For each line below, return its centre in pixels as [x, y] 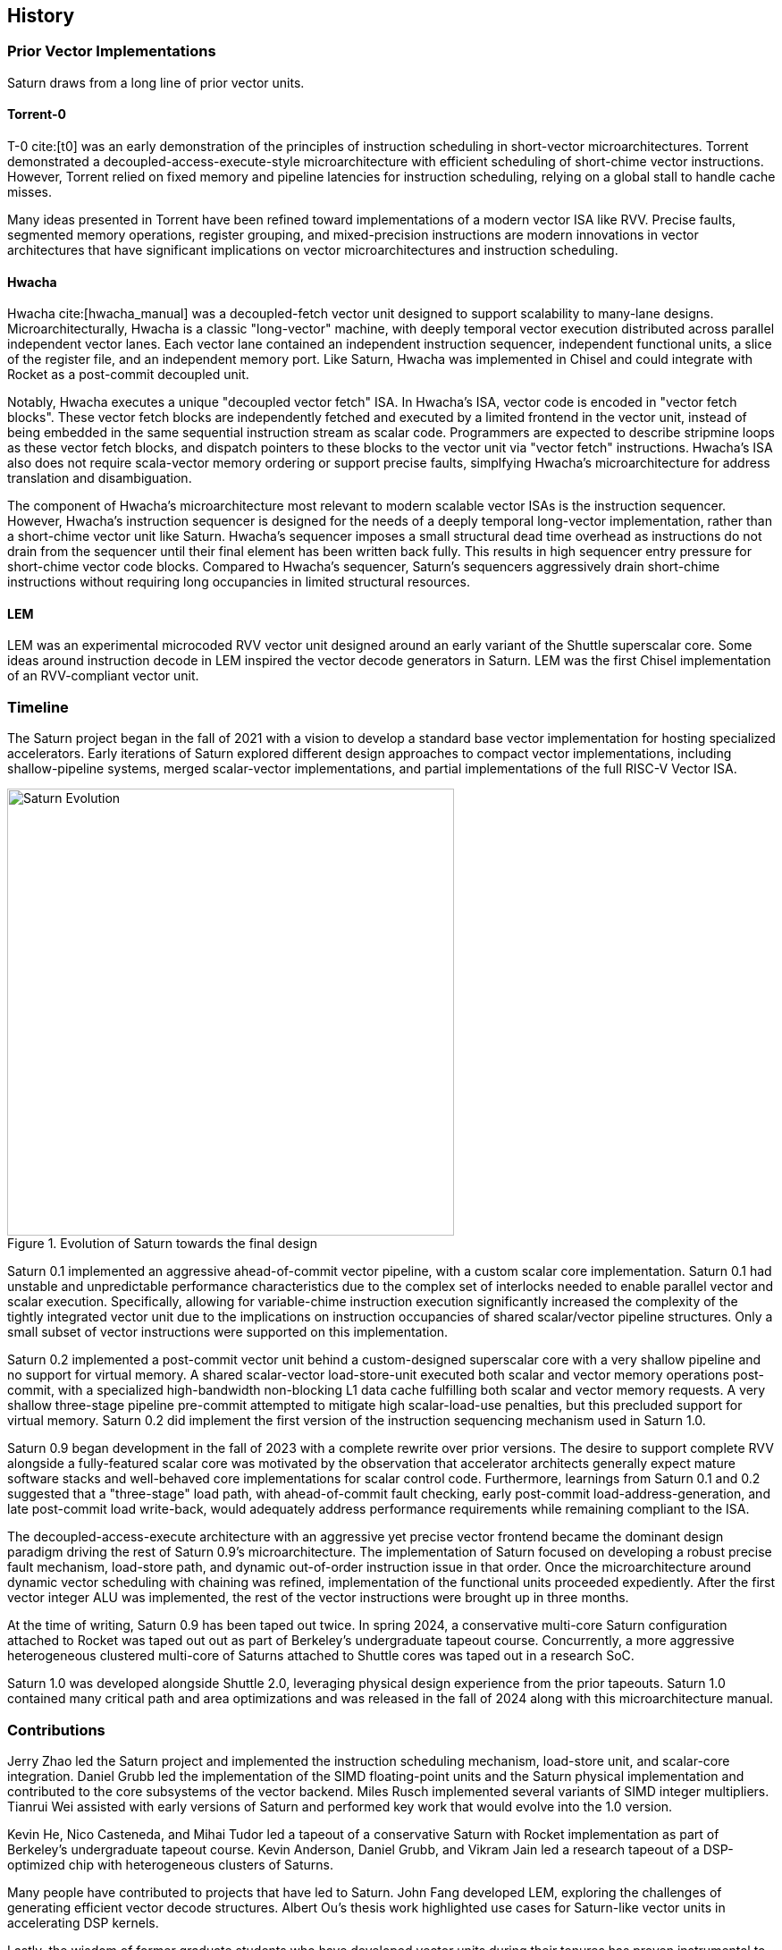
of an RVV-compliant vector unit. [103, 676]
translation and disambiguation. [100, 478]
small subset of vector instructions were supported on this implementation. [228, 1332]
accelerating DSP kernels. [83, 1922]
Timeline [38, 707]
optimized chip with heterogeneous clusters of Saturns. [170, 1864]
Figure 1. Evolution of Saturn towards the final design [163, 1244]
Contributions [56, 1730]
